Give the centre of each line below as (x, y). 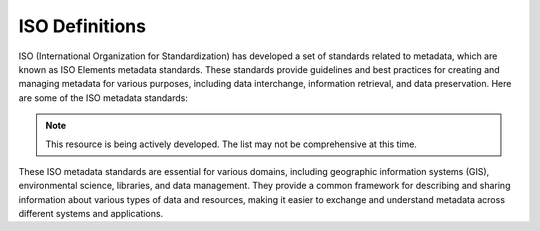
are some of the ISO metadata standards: (103, 97)
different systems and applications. (91, 214)
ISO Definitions (82, 26)
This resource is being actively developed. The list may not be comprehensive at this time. (231, 144)
